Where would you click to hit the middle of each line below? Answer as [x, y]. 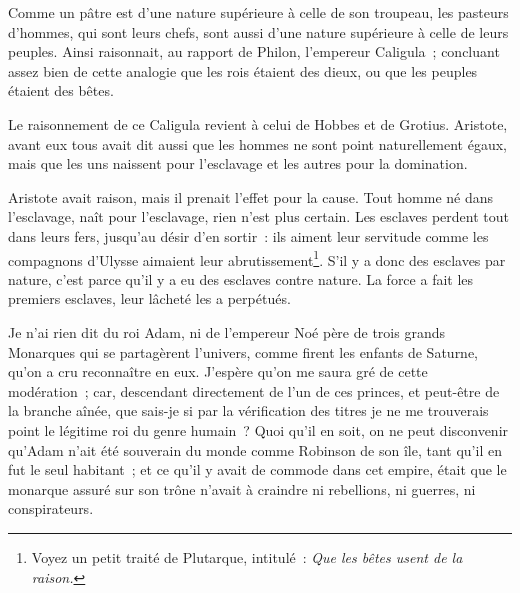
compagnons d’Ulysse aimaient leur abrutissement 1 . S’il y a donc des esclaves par [257, 258]
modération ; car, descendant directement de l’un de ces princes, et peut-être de [254, 390]
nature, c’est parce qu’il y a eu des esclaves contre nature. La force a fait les [241, 278]
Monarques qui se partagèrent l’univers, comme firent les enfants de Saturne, [243, 351]
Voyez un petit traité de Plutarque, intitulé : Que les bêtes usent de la [247, 556]
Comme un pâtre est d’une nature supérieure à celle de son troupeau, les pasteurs [258, 12]
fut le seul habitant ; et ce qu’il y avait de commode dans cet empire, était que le [257, 469]
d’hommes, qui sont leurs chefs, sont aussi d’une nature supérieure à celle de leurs [258, 31]
